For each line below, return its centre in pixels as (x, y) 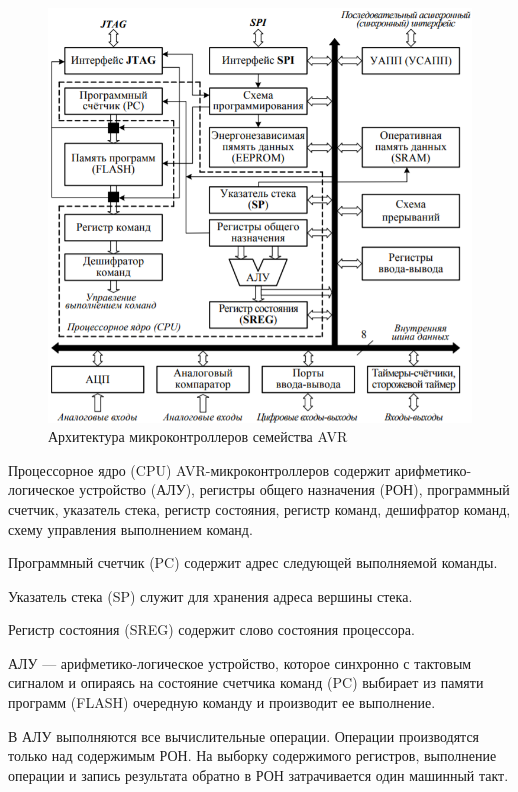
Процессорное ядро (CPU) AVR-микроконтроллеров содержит (199, 469)
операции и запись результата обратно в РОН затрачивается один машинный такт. (258, 774)
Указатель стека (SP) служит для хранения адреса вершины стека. (210, 595)
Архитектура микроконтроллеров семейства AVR (198, 436)
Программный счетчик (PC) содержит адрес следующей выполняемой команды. (253, 562)
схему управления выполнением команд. (130, 528)
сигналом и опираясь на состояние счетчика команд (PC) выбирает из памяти (246, 682)
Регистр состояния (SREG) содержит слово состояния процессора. (211, 629)
